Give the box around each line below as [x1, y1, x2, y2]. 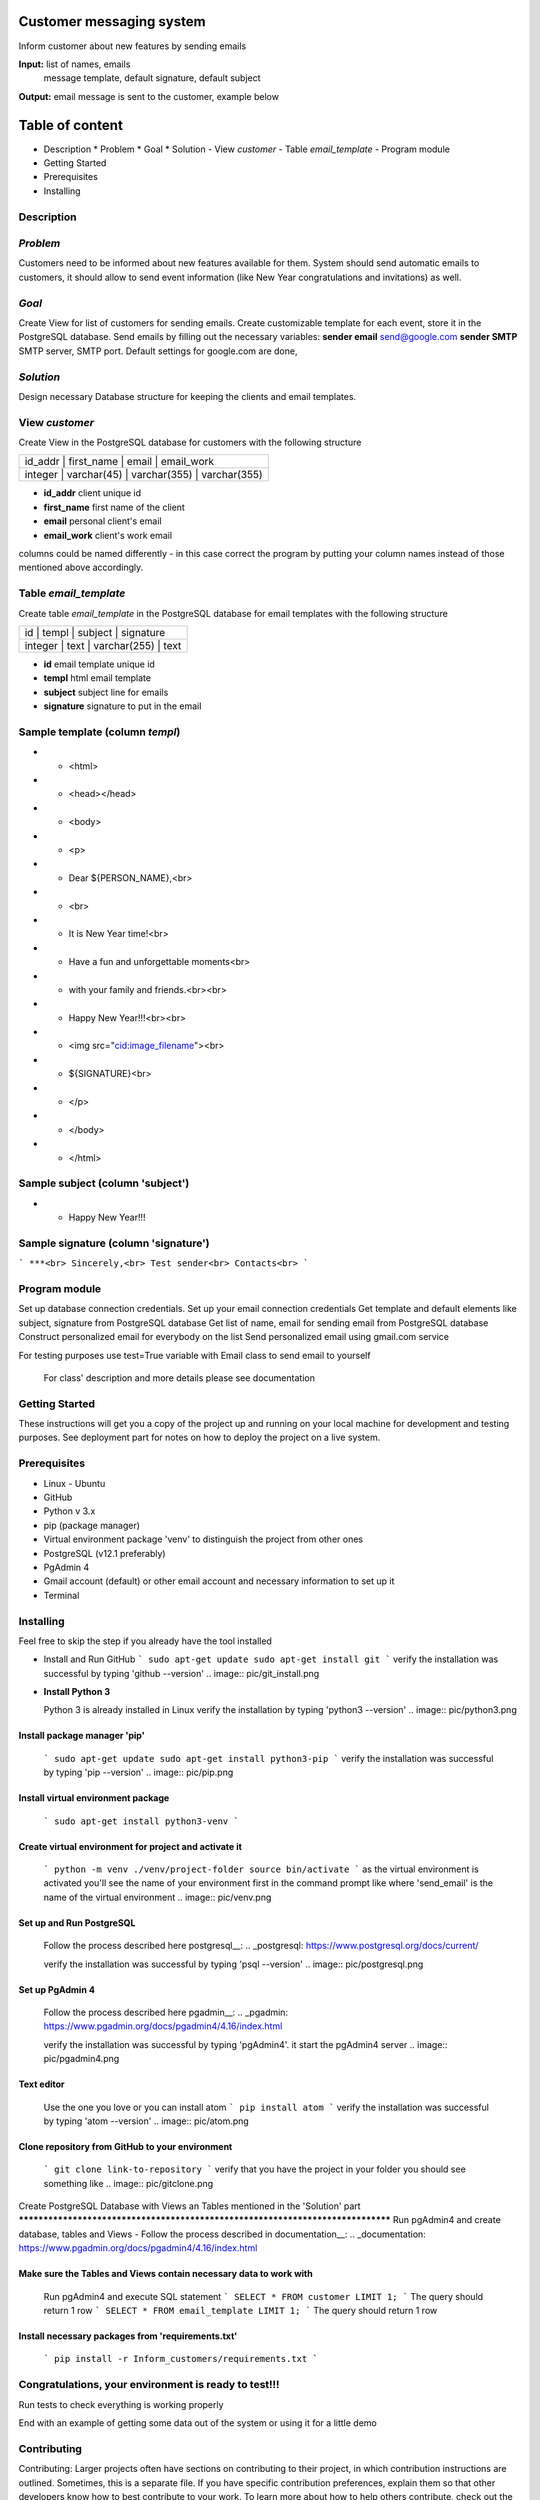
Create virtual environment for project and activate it [18, 1840, 242, 1852]
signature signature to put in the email [43, 700, 202, 712]
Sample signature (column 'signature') [18, 1236, 210, 1250]
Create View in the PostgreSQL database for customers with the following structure [18, 436, 362, 449]
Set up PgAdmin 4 [18, 1983, 95, 1995]
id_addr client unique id [43, 487, 142, 499]
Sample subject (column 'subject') [18, 1176, 190, 1190]
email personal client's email [43, 515, 162, 527]
